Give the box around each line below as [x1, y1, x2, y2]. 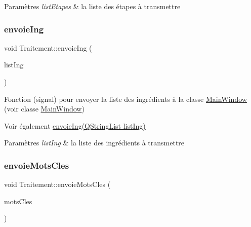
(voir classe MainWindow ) [4, 103, 85, 114]
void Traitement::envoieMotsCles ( [4, 179, 111, 190]
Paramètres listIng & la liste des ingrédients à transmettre [4, 137, 185, 148]
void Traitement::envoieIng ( [4, 42, 92, 53]
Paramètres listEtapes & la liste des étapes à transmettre [4, 1, 181, 11]
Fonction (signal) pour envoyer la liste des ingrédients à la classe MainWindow [4, 93, 247, 104]
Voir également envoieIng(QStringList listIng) [4, 120, 146, 131]
